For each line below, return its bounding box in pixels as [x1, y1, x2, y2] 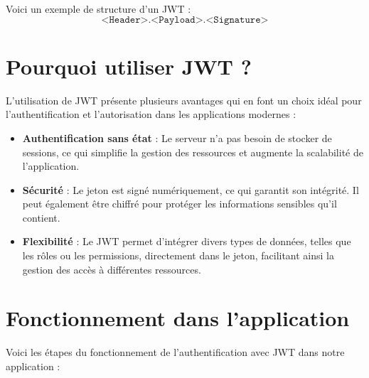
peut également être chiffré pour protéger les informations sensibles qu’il [22, 196, 337, 211]
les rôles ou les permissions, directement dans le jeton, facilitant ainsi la [22, 248, 334, 263]
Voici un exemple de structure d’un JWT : [6, 1, 191, 16]
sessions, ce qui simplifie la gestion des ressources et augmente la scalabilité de [22, 144, 363, 159]
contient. [22, 210, 60, 225]
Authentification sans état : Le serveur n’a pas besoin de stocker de [22, 130, 332, 145]
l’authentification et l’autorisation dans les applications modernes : [6, 107, 296, 121]
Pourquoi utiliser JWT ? [6, 51, 252, 80]
